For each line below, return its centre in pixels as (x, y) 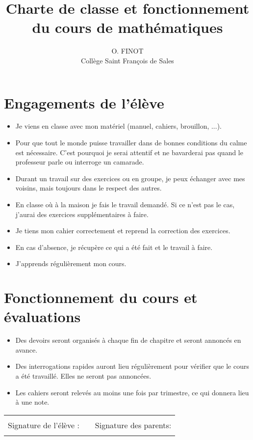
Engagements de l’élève (84, 102)
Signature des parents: (133, 425)
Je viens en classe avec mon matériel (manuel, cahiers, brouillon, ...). (118, 126)
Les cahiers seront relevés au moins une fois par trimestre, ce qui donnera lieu (132, 392)
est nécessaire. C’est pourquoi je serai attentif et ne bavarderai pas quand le (129, 152)
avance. (26, 349)
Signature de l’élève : (44, 425)
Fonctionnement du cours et (101, 297)
